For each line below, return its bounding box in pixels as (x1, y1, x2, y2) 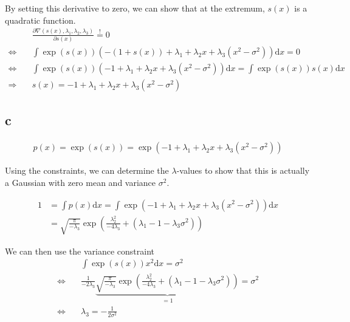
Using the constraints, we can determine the (5, 164, 169, 177)
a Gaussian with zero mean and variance (5, 176, 156, 188)
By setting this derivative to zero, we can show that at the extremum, (5, 2, 265, 14)
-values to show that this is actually (176, 164, 310, 177)
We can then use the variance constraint (5, 244, 154, 257)
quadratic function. (5, 13, 76, 26)
